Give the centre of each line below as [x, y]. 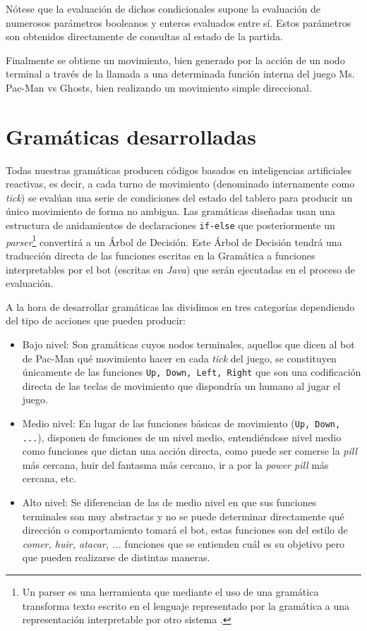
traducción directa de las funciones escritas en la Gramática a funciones [161, 255]
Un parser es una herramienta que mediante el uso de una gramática [170, 592]
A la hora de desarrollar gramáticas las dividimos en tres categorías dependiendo [180, 306]
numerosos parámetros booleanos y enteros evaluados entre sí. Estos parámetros [179, 22]
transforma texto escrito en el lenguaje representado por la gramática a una [186, 605]
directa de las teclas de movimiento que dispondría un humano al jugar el [181, 385]
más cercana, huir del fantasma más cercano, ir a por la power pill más [175, 464]
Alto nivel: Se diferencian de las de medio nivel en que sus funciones [169, 502]
